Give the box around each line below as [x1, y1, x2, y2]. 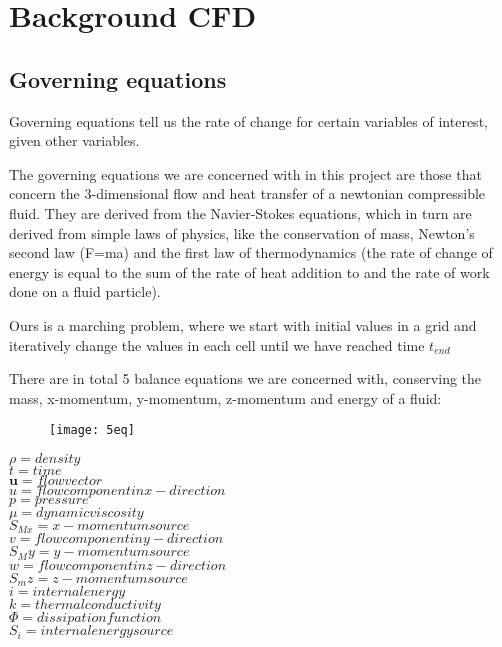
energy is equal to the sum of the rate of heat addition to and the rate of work [9, 261, 490, 282]
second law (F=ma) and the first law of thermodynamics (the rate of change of [9, 242, 493, 263]
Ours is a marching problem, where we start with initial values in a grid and [9, 314, 477, 335]
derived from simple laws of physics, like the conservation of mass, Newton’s [9, 222, 475, 243]
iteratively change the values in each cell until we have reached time [9, 334, 425, 355]
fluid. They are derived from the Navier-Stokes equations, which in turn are [9, 202, 472, 223]
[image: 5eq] [49, 423, 135, 438]
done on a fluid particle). [9, 281, 161, 302]
